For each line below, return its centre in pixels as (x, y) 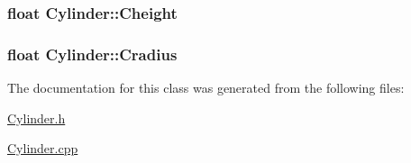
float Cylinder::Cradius (92, 54)
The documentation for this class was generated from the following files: (206, 88)
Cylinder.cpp (43, 148)
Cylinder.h (37, 118)
